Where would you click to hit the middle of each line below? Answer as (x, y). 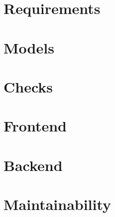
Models (29, 47)
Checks (28, 86)
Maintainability (57, 204)
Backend (33, 165)
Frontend (35, 126)
